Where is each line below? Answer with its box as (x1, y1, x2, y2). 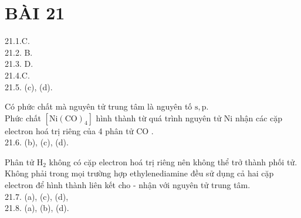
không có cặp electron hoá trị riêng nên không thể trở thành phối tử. (49, 155, 297, 168)
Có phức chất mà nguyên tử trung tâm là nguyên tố (5, 100, 192, 113)
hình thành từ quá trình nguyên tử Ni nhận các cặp (96, 111, 283, 124)
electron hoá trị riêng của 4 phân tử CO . (5, 124, 154, 137)
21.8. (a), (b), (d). (5, 202, 69, 214)
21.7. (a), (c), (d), (5, 190, 69, 202)
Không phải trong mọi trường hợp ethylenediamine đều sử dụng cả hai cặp (5, 167, 274, 179)
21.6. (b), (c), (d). (5, 136, 69, 148)
